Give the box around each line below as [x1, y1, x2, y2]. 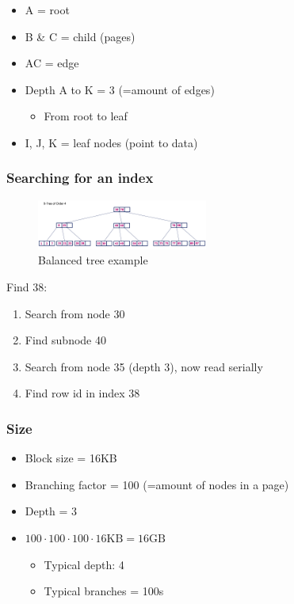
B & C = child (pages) [25, 28, 136, 44]
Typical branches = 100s [44, 583, 164, 599]
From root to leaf [44, 108, 128, 124]
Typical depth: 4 [44, 556, 124, 572]
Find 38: [6, 279, 48, 295]
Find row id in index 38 [25, 385, 140, 401]
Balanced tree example [38, 252, 148, 268]
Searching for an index [6, 168, 154, 188]
